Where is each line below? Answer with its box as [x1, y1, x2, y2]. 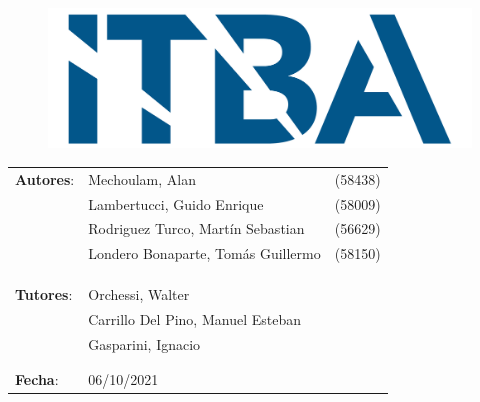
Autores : [15, 168, 75, 189]
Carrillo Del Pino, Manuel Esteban [88, 308, 301, 329]
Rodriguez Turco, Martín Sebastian [88, 218, 305, 239]
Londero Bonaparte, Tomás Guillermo [88, 243, 321, 264]
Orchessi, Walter [88, 283, 190, 304]
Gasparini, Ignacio [88, 333, 201, 354]
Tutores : [15, 283, 73, 304]
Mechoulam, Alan [88, 168, 196, 189]
